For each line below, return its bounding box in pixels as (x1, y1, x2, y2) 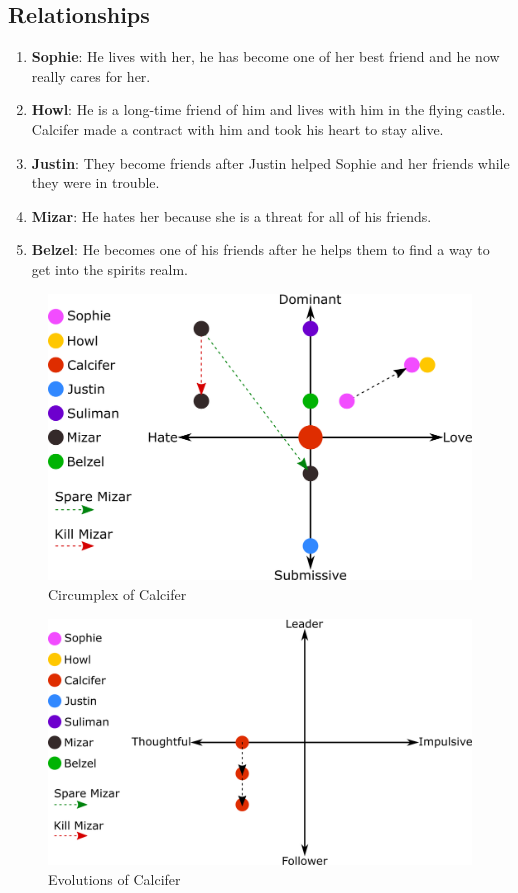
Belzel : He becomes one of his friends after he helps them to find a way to (31, 239, 490, 260)
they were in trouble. (31, 172, 160, 193)
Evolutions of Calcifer (48, 869, 181, 890)
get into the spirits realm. (31, 258, 188, 279)
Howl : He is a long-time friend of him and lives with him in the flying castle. (31, 99, 506, 120)
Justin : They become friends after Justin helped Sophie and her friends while (31, 152, 510, 173)
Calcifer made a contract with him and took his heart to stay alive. (31, 118, 444, 139)
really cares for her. (31, 65, 151, 86)
